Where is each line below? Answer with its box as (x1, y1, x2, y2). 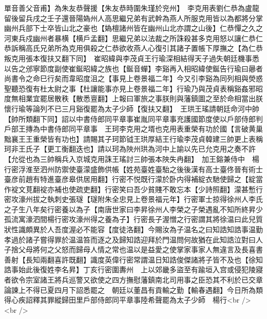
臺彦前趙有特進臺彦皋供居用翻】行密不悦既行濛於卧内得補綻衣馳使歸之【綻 (4, 174, 256, 184)
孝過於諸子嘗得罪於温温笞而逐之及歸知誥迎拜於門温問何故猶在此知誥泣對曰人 (4, 234, 263, 245)
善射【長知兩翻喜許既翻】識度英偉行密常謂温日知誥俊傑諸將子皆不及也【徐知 (4, 254, 263, 265)
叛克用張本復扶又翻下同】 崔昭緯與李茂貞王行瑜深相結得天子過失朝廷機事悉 (4, 52, 259, 63)
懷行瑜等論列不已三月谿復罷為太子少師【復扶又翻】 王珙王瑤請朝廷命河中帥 (4, 103, 259, 114)
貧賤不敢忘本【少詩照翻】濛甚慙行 (147, 183, 263, 194)
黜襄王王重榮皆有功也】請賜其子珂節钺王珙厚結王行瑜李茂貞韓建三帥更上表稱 (4, 133, 263, 144)
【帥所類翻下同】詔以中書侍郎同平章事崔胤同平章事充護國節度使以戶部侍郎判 (4, 113, 263, 124)
